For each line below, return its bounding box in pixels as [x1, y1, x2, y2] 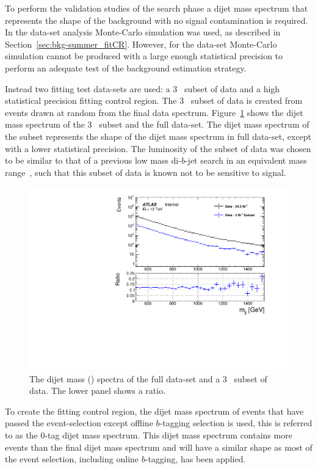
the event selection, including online [5, 453, 139, 465]
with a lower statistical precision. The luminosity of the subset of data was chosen [5, 142, 311, 155]
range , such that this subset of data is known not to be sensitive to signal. [5, 165, 286, 178]
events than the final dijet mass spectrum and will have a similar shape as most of [5, 440, 313, 453]
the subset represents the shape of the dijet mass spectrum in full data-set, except [5, 129, 312, 142]
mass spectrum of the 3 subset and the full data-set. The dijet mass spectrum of [5, 118, 309, 131]
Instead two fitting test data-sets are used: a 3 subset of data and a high [5, 82, 280, 95]
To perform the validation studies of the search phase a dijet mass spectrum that [5, 2, 308, 14]
